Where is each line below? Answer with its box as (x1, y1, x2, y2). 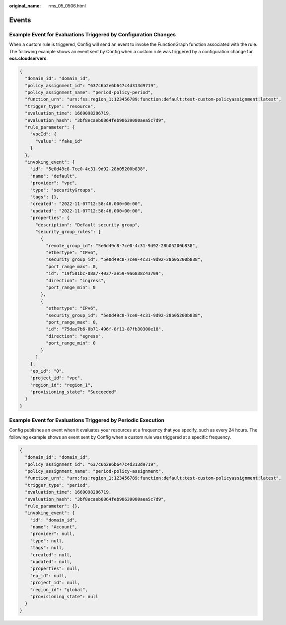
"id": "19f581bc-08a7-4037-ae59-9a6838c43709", (45, 271, 164, 276)
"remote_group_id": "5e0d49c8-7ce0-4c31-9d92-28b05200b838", (45, 243, 198, 248)
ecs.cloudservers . (9, 55, 48, 61)
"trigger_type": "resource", (25, 104, 96, 109)
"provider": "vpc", (30, 180, 78, 186)
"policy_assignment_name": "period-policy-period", (25, 90, 153, 96)
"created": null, (30, 552, 72, 557)
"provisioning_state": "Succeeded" (30, 389, 117, 395)
